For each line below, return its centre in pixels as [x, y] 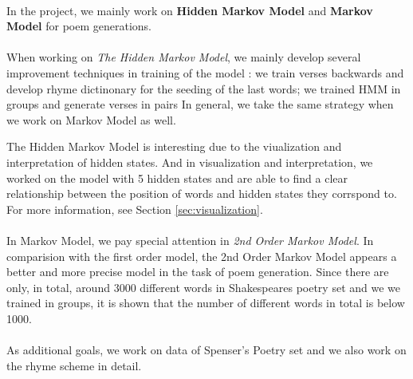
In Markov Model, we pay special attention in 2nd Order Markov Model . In [190, 240]
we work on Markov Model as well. [91, 119]
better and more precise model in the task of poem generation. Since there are [198, 272]
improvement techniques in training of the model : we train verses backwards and [205, 72]
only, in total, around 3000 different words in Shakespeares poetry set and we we [204, 287]
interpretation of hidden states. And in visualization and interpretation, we [190, 162]
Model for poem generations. [79, 26]
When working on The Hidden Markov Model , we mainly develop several [184, 57]
